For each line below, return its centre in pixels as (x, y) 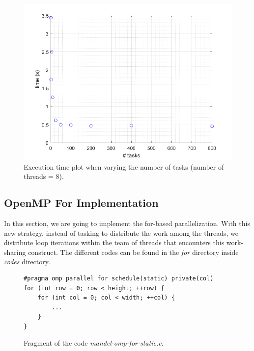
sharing (15, 252)
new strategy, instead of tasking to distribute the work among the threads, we (121, 233)
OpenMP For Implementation (81, 203)
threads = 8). (44, 176)
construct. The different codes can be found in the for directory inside (133, 252)
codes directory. (27, 262)
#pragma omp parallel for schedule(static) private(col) (119, 278)
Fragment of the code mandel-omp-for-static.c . (94, 342)
